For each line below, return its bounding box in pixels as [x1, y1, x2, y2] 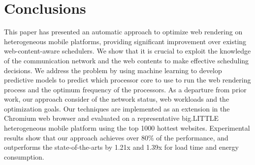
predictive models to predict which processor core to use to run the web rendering [4, 75, 251, 85]
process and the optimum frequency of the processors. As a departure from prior [4, 84, 247, 94]
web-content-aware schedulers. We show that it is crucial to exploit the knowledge [4, 46, 251, 56]
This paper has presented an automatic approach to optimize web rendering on [4, 27, 243, 37]
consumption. [4, 151, 44, 162]
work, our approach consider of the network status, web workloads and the [4, 94, 229, 104]
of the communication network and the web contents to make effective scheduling [4, 55, 249, 65]
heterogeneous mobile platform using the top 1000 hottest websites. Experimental [4, 123, 250, 133]
